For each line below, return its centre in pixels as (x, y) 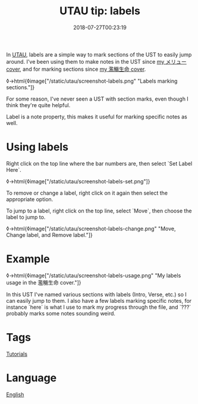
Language (32, 378)
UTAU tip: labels (100, 11)
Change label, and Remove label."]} (50, 235)
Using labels (37, 147)
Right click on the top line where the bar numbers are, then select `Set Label (99, 163)
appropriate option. (30, 199)
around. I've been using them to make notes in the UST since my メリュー (97, 61)
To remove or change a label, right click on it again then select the (87, 193)
